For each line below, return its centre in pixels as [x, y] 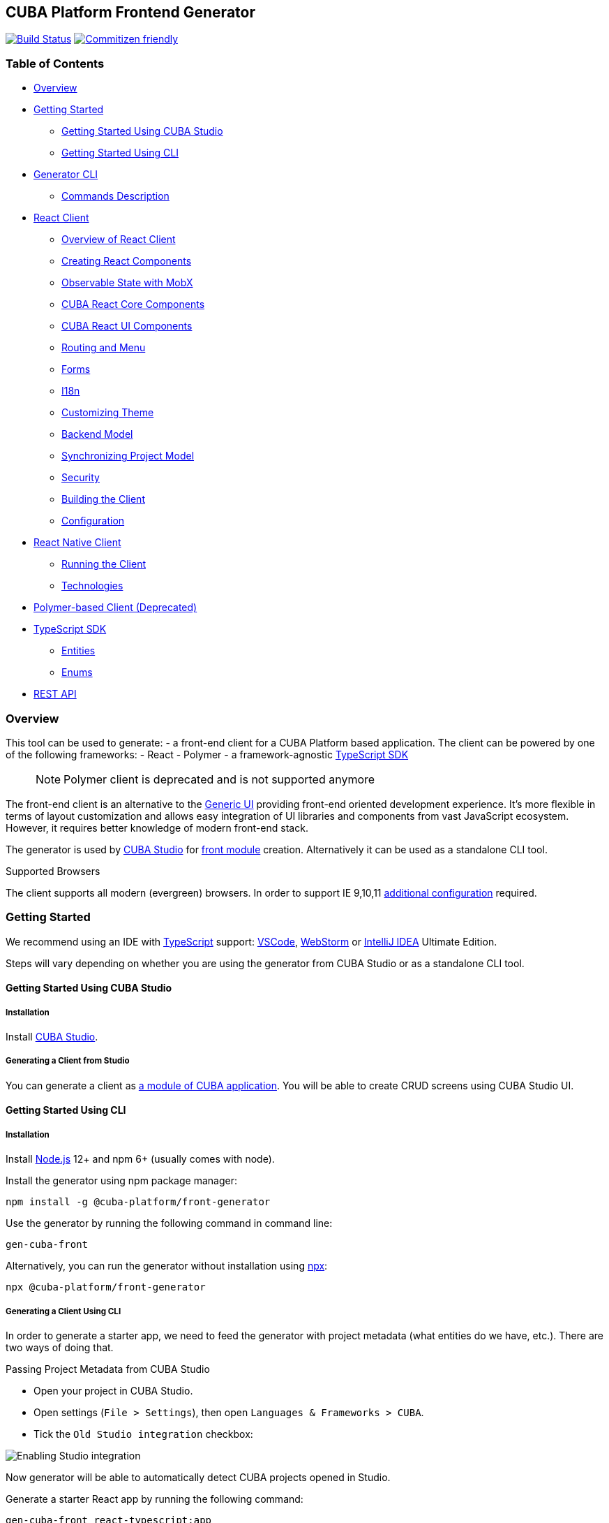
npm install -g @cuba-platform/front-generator [138, 1202]
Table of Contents [55, 63]
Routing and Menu [104, 348]
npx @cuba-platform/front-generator [106, 1287]
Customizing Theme [108, 413]
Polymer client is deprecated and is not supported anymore [219, 779]
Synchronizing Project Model [128, 456]
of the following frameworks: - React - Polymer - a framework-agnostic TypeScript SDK [207, 754]
